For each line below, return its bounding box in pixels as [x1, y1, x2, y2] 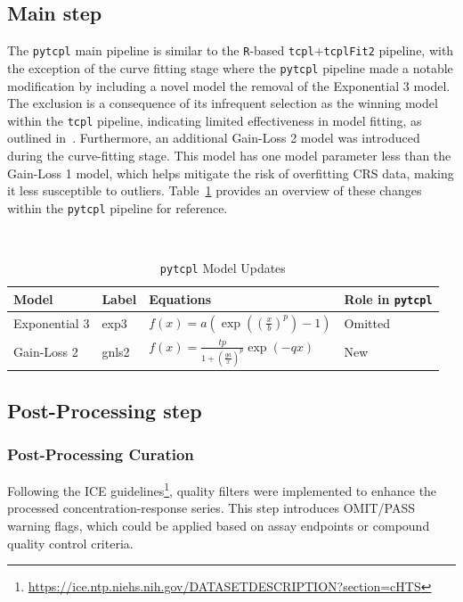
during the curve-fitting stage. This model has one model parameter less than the [7, 145, 451, 164]
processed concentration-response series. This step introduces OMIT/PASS [7, 499, 416, 517]
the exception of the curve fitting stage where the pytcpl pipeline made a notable [7, 58, 453, 77]
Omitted [344, 313, 390, 332]
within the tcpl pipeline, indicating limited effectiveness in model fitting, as [7, 111, 422, 129]
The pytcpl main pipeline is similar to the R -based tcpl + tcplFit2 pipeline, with [7, 41, 454, 60]
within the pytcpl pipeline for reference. [7, 198, 228, 217]
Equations [149, 289, 212, 308]
